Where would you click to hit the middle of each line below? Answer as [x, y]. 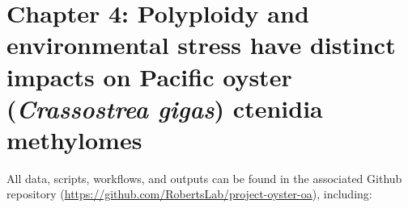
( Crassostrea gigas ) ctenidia [165, 108]
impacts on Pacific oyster [149, 76]
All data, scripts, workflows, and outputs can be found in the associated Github [204, 178]
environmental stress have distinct [201, 45]
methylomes [74, 139]
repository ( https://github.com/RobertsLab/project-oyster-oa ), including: [189, 194]
